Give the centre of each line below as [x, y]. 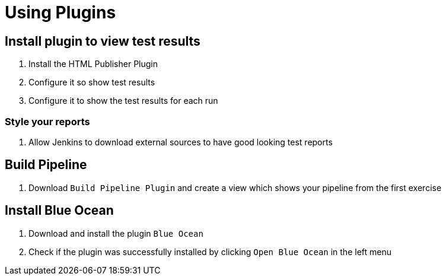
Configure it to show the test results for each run [123, 101]
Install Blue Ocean [59, 211]
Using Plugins [60, 12]
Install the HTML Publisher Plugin [93, 64]
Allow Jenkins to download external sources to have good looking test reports [181, 142]
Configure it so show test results [92, 82]
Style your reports [47, 121]
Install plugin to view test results [103, 41]
